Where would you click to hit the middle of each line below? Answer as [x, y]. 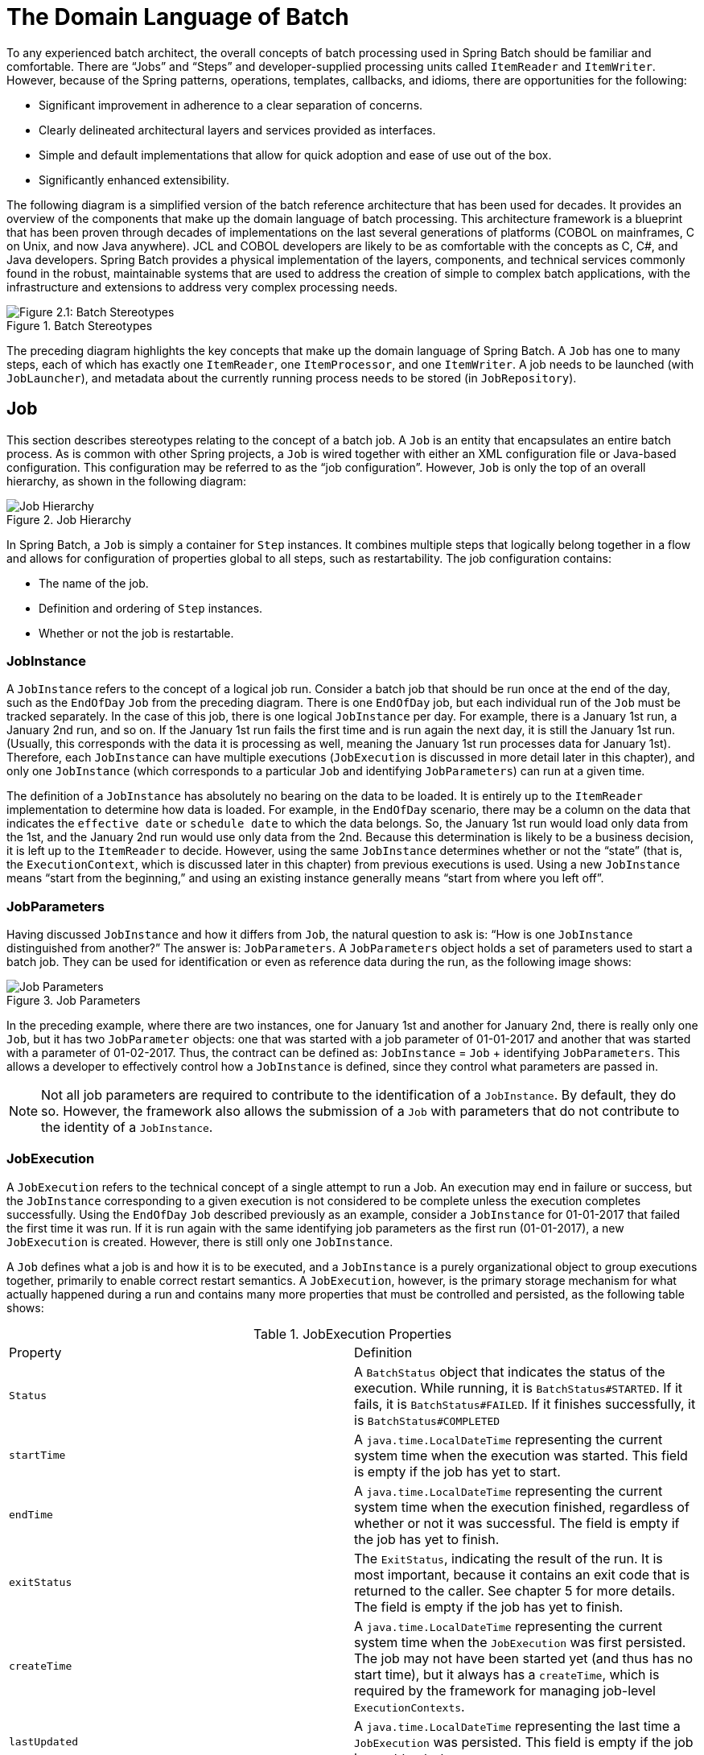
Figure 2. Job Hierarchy [69, 519]
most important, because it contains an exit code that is [522, 1574]
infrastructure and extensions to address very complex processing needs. [202, 287]
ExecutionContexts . [410, 1706]
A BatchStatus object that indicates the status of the [510, 1371]
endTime [31, 1515]
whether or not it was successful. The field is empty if [517, 1523]
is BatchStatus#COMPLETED [427, 1420]
